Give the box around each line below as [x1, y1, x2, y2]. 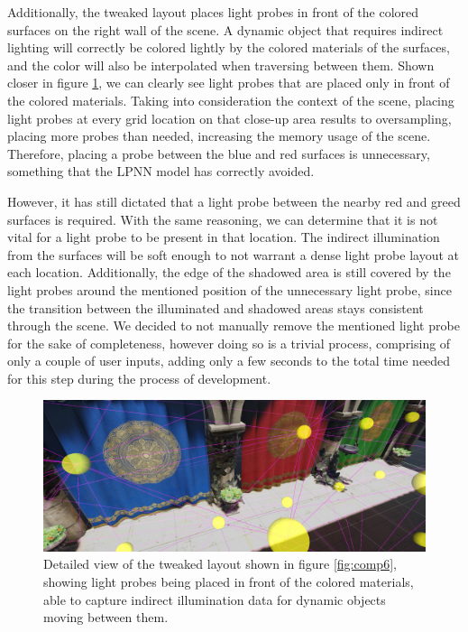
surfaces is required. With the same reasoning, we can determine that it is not [7, 209, 438, 228]
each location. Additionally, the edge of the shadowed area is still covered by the [7, 263, 451, 282]
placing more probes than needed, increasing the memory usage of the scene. [7, 126, 431, 145]
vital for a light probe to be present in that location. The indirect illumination [7, 228, 440, 246]
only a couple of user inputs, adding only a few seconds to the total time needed [7, 351, 451, 370]
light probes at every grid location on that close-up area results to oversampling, [7, 108, 452, 127]
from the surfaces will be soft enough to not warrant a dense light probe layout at [7, 245, 460, 264]
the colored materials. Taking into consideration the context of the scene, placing [7, 90, 454, 109]
